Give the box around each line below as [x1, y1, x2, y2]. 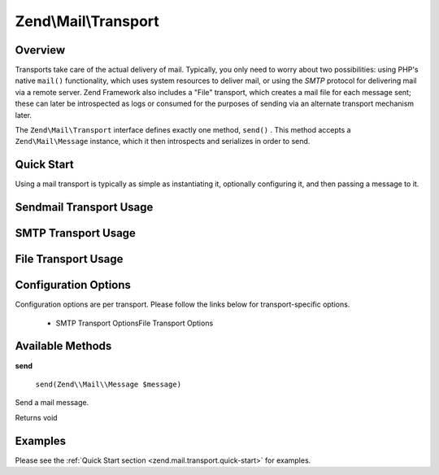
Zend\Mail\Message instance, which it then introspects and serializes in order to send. [15, 137, 311, 146]
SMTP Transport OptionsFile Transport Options [55, 318, 214, 328]
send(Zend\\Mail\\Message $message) [35, 379, 182, 389]
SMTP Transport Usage [15, 226, 136, 240]
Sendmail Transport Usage [15, 200, 154, 215]
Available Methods [15, 339, 112, 353]
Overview [15, 43, 66, 57]
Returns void [15, 412, 58, 422]
